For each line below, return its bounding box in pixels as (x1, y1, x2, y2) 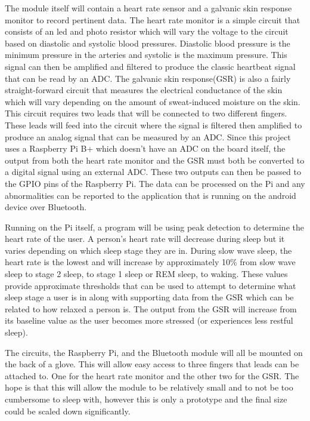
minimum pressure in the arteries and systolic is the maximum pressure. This (5, 48, 287, 61)
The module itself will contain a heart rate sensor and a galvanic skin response (5, 2, 292, 14)
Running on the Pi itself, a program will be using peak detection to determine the (5, 220, 304, 233)
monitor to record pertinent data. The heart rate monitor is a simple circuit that (5, 13, 300, 26)
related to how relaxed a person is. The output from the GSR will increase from (5, 302, 297, 315)
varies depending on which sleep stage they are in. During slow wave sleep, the (5, 244, 292, 256)
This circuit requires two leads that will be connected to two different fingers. (5, 107, 287, 119)
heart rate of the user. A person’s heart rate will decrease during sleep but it (5, 232, 285, 245)
